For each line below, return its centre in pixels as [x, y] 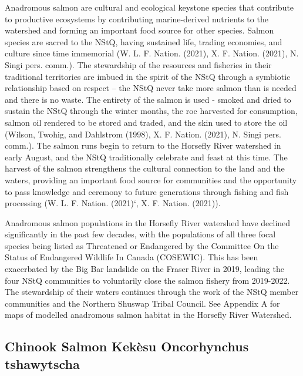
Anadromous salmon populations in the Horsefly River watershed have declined [148, 222]
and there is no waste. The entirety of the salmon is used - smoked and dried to [148, 99]
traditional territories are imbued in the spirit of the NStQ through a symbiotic [148, 76]
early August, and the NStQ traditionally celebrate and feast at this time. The [146, 157]
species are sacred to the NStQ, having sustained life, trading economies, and [144, 41]
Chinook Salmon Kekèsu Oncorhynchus [127, 346]
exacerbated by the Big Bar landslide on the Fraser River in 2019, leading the [144, 269]
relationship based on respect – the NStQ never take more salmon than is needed [151, 88]
